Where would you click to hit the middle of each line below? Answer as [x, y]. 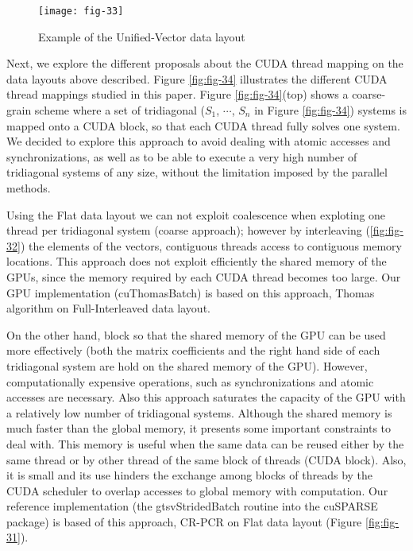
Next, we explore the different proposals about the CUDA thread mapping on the [205, 63]
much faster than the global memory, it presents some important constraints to [199, 428]
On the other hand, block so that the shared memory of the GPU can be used [196, 334]
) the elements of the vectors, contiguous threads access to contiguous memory [211, 245]
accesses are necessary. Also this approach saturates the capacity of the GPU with [206, 397]
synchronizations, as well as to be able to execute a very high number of [182, 156]
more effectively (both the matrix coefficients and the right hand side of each [193, 350]
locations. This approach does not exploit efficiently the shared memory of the [197, 261]
